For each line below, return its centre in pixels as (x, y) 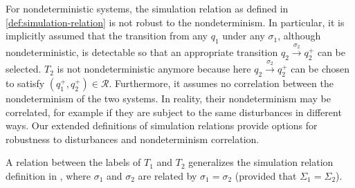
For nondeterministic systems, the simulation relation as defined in (147, 8)
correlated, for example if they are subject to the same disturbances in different (174, 112)
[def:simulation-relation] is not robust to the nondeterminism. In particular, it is (175, 22)
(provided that (266, 175)
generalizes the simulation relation (261, 162)
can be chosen (320, 69)
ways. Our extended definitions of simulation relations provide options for (162, 125)
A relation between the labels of (73, 162)
